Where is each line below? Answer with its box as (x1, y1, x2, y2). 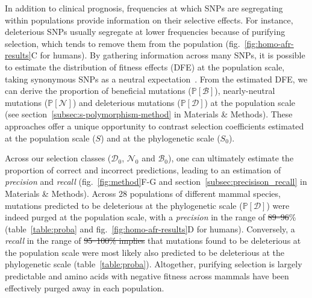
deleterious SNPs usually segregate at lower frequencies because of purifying (5, 25, 285, 38)
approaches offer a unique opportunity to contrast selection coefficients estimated (5, 119, 304, 132)
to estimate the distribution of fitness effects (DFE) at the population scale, (5, 60, 285, 73)
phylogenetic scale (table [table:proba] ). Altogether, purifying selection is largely (5, 258, 302, 270)
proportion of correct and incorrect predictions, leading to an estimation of (5, 163, 281, 176)
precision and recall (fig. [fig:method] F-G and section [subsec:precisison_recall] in (5, 175, 307, 188)
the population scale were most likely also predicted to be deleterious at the (5, 246, 284, 258)
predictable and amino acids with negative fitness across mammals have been (5, 270, 289, 282)
